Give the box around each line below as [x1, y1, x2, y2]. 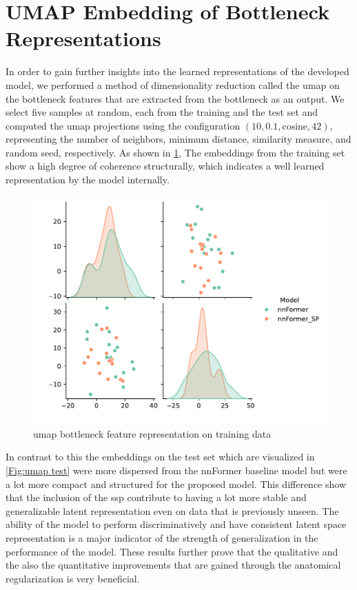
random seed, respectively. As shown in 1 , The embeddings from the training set [6, 145, 345, 159]
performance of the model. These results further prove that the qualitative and [6, 544, 338, 558]
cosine [282, 121, 308, 132]
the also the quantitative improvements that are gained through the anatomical [6, 558, 341, 572]
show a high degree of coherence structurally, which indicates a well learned [6, 159, 325, 173]
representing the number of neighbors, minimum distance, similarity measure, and [6, 132, 351, 146]
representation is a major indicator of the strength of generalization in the [6, 530, 318, 545]
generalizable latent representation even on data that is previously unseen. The [6, 503, 339, 518]
